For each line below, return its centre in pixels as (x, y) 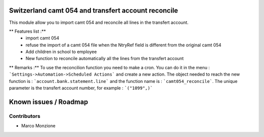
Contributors (25, 116)
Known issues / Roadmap (48, 102)
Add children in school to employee (61, 52)
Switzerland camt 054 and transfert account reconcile (94, 10)
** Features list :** (27, 31)
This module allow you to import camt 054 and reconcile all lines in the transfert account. (99, 22)
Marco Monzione (38, 126)
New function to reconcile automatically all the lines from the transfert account (105, 59)
